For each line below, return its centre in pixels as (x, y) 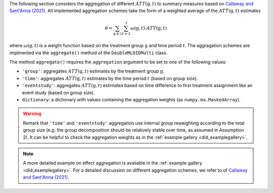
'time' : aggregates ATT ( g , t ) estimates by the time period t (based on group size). (110, 78)
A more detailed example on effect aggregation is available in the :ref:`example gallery (112, 163)
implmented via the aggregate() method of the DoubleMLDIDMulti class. (88, 53)
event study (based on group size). (58, 92)
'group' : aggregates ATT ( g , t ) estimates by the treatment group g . (93, 71)
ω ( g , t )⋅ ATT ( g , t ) (148, 28)
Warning (32, 113)
